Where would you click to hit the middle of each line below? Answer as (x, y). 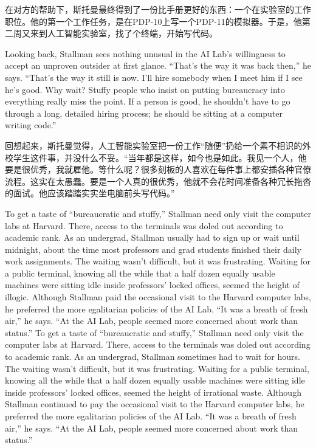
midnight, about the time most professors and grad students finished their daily (153, 249)
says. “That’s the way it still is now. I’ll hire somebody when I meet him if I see (154, 77)
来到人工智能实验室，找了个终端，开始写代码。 (124, 33)
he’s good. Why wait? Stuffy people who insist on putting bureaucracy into (145, 89)
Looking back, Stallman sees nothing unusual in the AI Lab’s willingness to (145, 53)
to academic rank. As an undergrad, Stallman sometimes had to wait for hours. (153, 357)
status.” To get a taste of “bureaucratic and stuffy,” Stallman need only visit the (154, 332)
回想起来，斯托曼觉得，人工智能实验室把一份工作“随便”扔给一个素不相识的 (154, 145)
